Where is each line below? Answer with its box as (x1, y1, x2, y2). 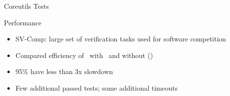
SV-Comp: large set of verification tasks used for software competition (15, 34, 226, 44)
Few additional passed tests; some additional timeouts (15, 82, 178, 93)
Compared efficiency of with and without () (15, 50, 153, 60)
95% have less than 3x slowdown (15, 66, 113, 77)
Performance (4, 17, 42, 27)
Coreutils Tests (4, 1, 49, 11)
